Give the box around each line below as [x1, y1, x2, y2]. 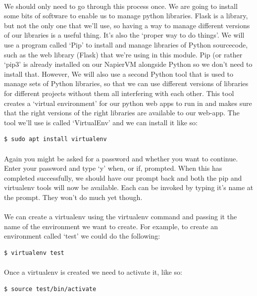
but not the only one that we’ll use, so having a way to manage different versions [4, 20, 250, 30]
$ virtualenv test [4, 249, 64, 256]
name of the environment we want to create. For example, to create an [4, 221, 218, 231]
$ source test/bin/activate [4, 285, 97, 293]
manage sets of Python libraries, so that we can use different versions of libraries [4, 78, 249, 89]
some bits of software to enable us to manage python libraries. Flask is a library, [4, 10, 248, 21]
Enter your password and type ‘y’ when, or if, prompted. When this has [4, 163, 222, 173]
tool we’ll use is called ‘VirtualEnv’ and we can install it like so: [4, 117, 198, 127]
